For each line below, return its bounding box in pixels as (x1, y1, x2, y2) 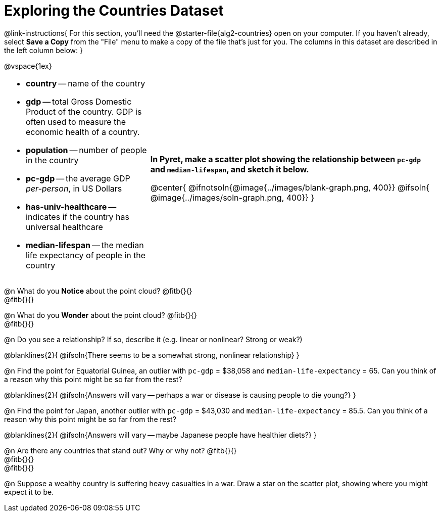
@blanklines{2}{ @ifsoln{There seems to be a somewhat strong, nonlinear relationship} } (4, 350, 300, 359)
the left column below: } (4, 45, 83, 55)
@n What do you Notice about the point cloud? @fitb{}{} (4, 286, 192, 295)
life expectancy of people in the (26, 250, 146, 260)
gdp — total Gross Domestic (26, 96, 132, 107)
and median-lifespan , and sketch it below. (150, 164, 309, 174)
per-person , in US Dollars (26, 183, 122, 194)
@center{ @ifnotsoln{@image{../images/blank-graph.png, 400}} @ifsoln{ (150, 182, 429, 193)
